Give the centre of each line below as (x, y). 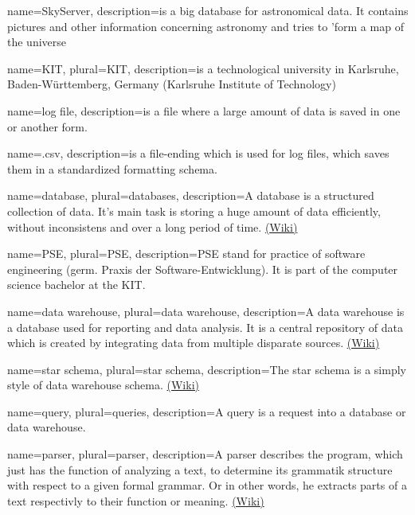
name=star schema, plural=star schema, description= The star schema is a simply (207, 369)
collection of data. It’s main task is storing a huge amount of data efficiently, (194, 211)
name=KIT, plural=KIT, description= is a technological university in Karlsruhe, (203, 68)
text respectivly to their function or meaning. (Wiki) (136, 500)
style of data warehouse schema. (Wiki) (103, 385)
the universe (37, 42)
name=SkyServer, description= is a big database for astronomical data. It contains (208, 10)
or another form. (47, 126)
